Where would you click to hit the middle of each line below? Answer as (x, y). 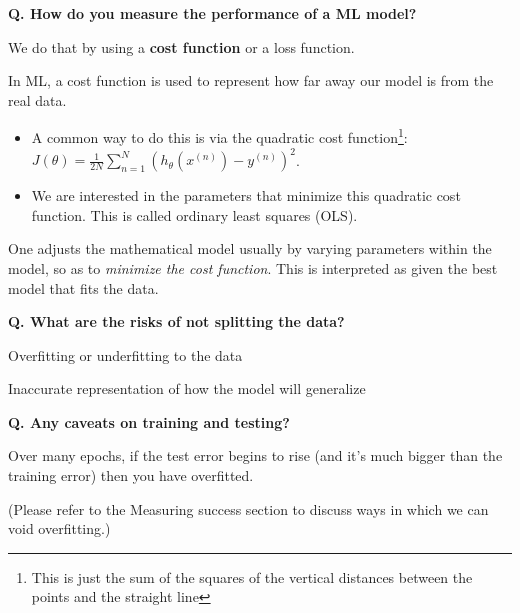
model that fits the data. (83, 287)
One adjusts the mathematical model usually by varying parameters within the (250, 248)
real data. (37, 99)
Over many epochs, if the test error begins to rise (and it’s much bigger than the (255, 455)
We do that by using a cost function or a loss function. (181, 46)
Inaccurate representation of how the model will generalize (187, 388)
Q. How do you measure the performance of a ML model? (212, 13)
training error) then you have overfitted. (131, 475)
